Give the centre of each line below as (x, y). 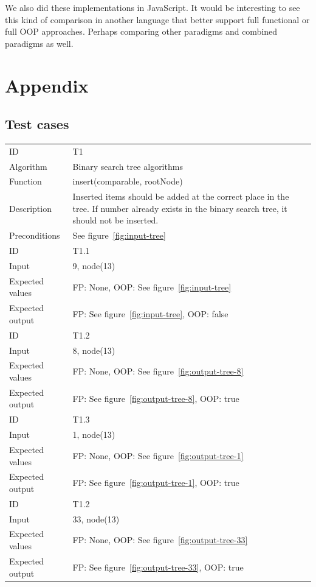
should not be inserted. (115, 220)
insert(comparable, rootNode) (128, 181)
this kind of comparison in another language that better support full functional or (157, 19)
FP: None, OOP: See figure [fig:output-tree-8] (158, 371)
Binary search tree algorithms (128, 166)
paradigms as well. (39, 43)
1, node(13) (94, 434)
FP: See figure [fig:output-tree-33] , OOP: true (158, 567)
